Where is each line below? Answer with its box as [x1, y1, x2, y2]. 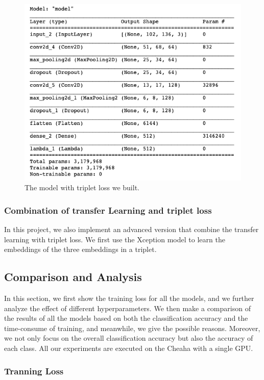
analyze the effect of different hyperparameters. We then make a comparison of [4, 302, 251, 313]
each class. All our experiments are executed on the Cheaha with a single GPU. [4, 343, 253, 353]
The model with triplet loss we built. [25, 182, 139, 193]
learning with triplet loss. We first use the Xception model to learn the [4, 234, 225, 244]
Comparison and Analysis [4, 269, 142, 285]
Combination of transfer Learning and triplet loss [4, 204, 212, 216]
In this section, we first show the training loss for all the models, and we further [4, 293, 254, 303]
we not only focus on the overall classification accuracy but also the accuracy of [4, 333, 253, 343]
